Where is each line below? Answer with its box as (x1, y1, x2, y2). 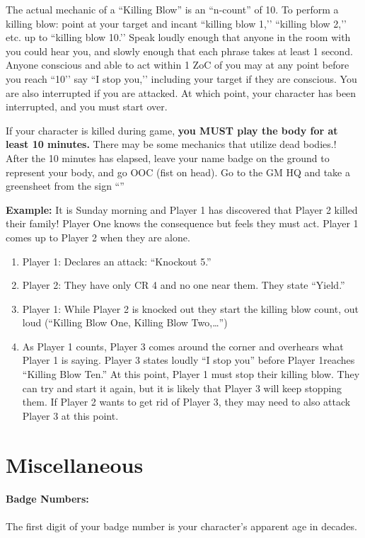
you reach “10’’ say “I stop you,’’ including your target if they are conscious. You (6, 71, 357, 86)
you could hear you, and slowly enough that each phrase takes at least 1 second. (6, 43, 353, 58)
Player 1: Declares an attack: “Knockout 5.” (22, 253, 212, 268)
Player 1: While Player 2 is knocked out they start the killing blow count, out (22, 301, 359, 316)
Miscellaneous (6, 450, 144, 479)
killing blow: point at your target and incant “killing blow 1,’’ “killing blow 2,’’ (6, 16, 347, 30)
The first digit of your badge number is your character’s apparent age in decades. (6, 518, 357, 533)
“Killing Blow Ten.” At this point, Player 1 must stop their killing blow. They (22, 367, 360, 382)
